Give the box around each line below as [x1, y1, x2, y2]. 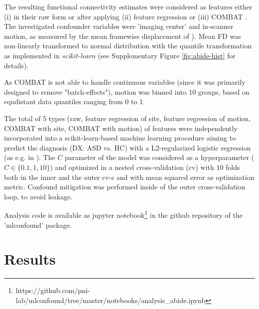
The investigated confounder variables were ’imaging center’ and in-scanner [4, 21, 234, 31]
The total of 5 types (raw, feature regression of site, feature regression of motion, [4, 113, 251, 123]
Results [4, 249, 56, 269]
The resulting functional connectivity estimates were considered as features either [4, 1, 253, 11]
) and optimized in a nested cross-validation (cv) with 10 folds [50, 161, 240, 172]
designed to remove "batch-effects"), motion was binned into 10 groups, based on [4, 86, 250, 97]
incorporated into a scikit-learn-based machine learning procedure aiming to [4, 133, 236, 143]
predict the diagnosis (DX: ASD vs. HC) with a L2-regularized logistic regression [4, 142, 251, 153]
